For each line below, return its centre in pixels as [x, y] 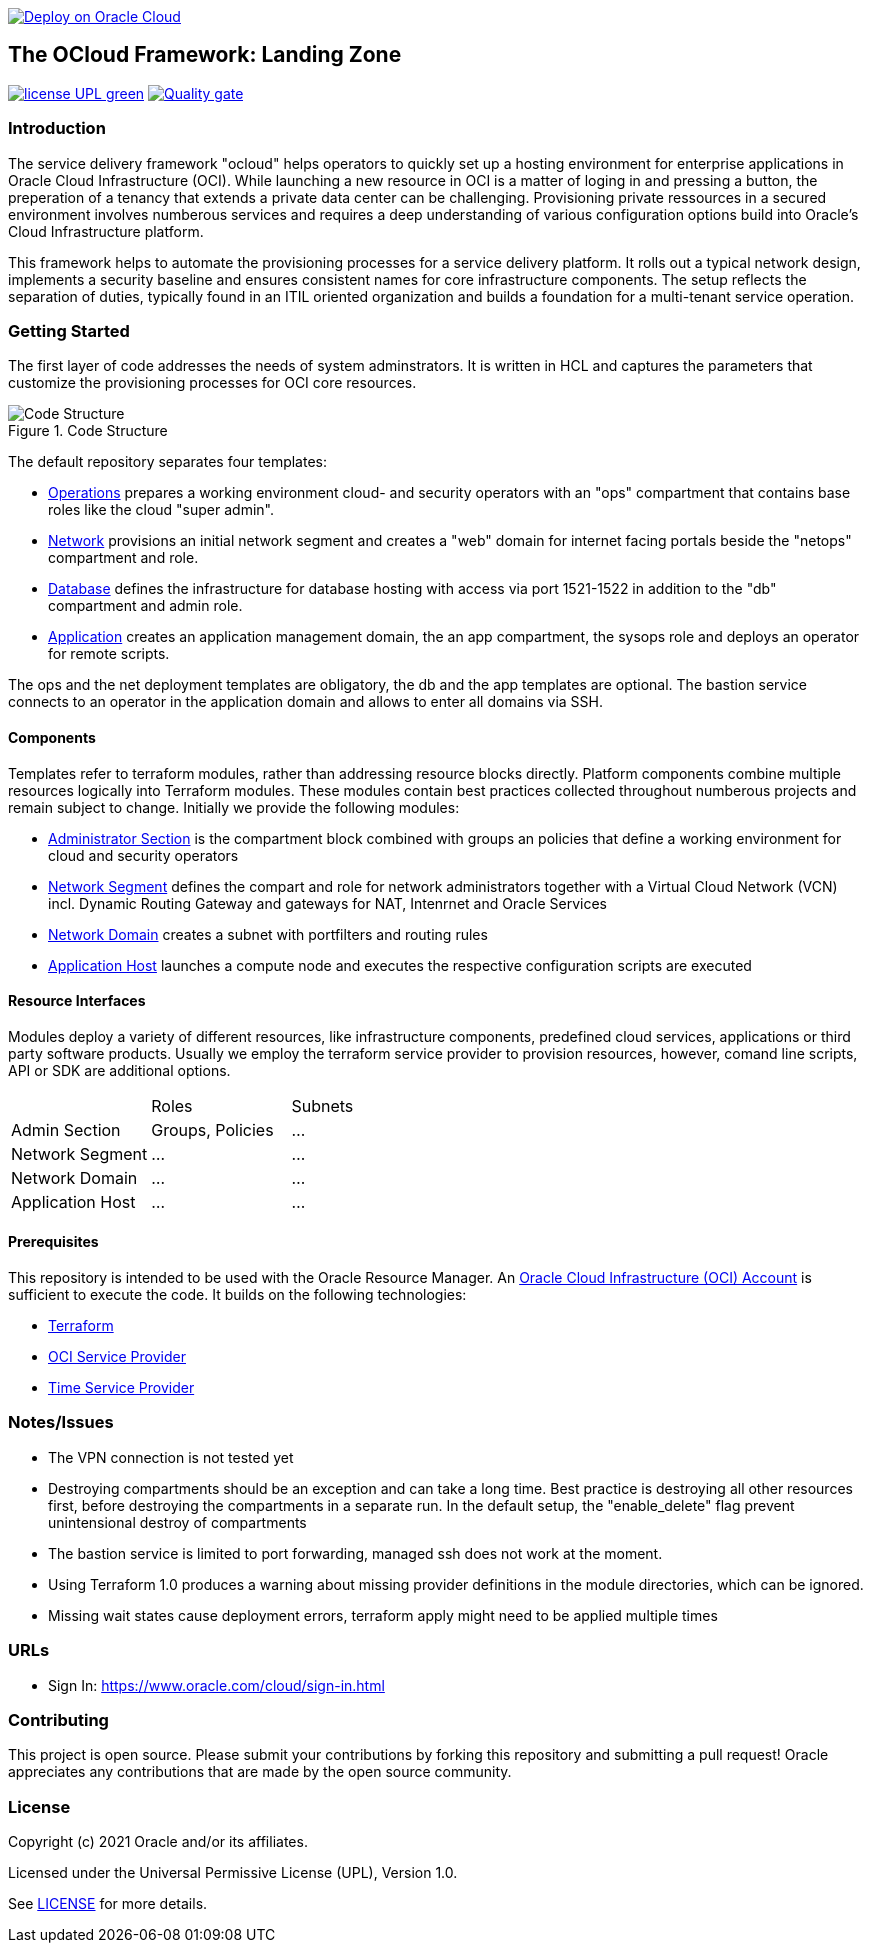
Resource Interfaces [77, 1001]
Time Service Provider [121, 1387]
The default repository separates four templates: [168, 462]
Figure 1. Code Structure [88, 431]
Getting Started [69, 330]
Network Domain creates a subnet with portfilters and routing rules [268, 934]
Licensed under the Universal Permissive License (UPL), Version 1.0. [233, 1872]
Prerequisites [53, 1242]
